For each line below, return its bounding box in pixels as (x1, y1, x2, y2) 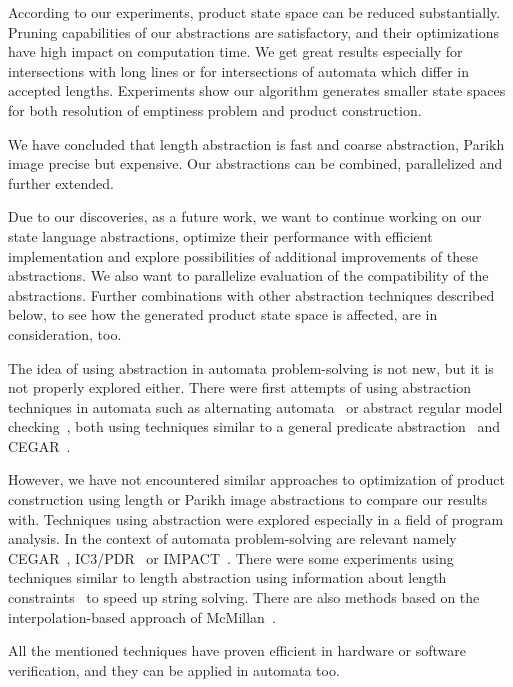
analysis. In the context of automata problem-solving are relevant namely (8, 528, 457, 549)
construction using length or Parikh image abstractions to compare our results (8, 489, 488, 510)
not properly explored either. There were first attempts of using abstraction (8, 377, 472, 398)
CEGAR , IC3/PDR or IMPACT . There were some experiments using (8, 547, 454, 568)
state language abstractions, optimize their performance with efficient (8, 225, 433, 246)
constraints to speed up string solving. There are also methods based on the (8, 587, 480, 608)
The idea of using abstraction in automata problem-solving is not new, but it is (8, 357, 494, 378)
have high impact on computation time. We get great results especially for (8, 41, 463, 62)
